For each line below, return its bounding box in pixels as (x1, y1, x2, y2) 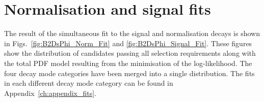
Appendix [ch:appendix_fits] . (4, 87, 96, 98)
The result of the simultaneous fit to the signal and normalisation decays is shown (4, 28, 260, 39)
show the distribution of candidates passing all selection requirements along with (4, 48, 256, 58)
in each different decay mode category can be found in (4, 78, 173, 88)
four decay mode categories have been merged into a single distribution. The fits (4, 67, 255, 78)
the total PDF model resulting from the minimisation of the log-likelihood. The (4, 57, 252, 68)
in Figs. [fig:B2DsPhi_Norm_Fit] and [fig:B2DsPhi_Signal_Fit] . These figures (4, 38, 252, 48)
